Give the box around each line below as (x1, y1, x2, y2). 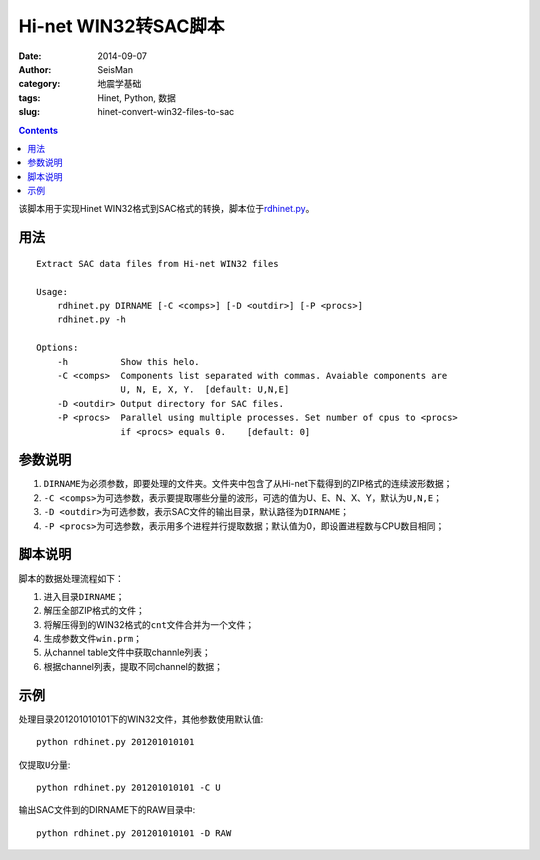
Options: (36, 342, 79, 354)
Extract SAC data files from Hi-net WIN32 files (36, 258, 279, 269)
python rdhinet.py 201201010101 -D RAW (36, 827, 232, 839)
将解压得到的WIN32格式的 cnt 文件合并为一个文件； (43, 618, 255, 630)
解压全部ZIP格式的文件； (43, 605, 145, 617)
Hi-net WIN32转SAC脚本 (18, 15, 225, 37)
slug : (18, 106, 40, 118)
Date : (18, 50, 42, 62)
